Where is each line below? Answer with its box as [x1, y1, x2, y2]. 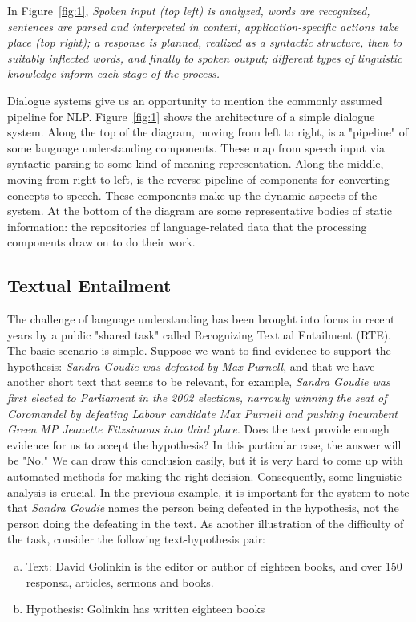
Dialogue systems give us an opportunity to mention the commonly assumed [7, 91, 382, 108]
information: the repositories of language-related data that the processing [7, 217, 367, 234]
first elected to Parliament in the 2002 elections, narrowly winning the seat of [7, 389, 387, 406]
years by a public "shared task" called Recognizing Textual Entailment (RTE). [7, 326, 392, 343]
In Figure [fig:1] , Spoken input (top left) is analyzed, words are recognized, [7, 2, 370, 18]
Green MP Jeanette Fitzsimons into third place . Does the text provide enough [7, 421, 390, 437]
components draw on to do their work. [7, 234, 196, 250]
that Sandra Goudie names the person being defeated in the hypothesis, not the [7, 499, 399, 516]
